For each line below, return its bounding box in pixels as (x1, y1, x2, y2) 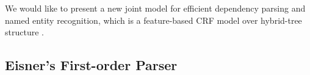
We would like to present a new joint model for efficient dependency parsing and (5, 2, 306, 14)
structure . (5, 26, 44, 38)
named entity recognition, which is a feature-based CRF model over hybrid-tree (5, 13, 302, 26)
